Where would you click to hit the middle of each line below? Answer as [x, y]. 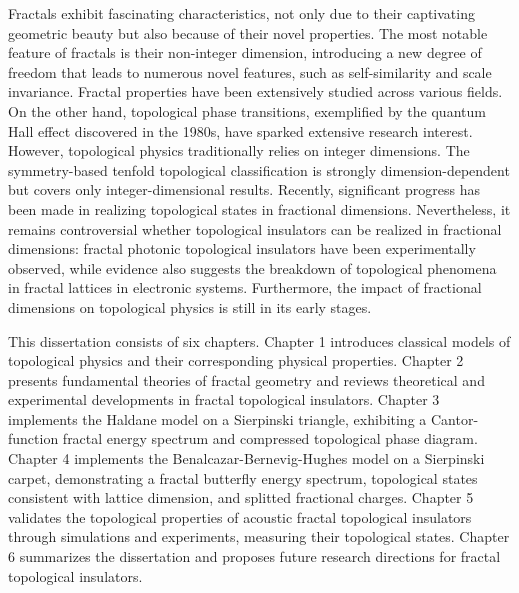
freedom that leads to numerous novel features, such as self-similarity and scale [250, 71]
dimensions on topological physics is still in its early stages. [190, 306]
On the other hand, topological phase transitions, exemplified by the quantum [247, 110]
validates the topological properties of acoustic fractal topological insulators [240, 516]
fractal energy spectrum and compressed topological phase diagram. [270, 438]
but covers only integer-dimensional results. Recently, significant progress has [244, 189]
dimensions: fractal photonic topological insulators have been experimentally [242, 248]
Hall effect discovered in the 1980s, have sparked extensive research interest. [240, 130]
